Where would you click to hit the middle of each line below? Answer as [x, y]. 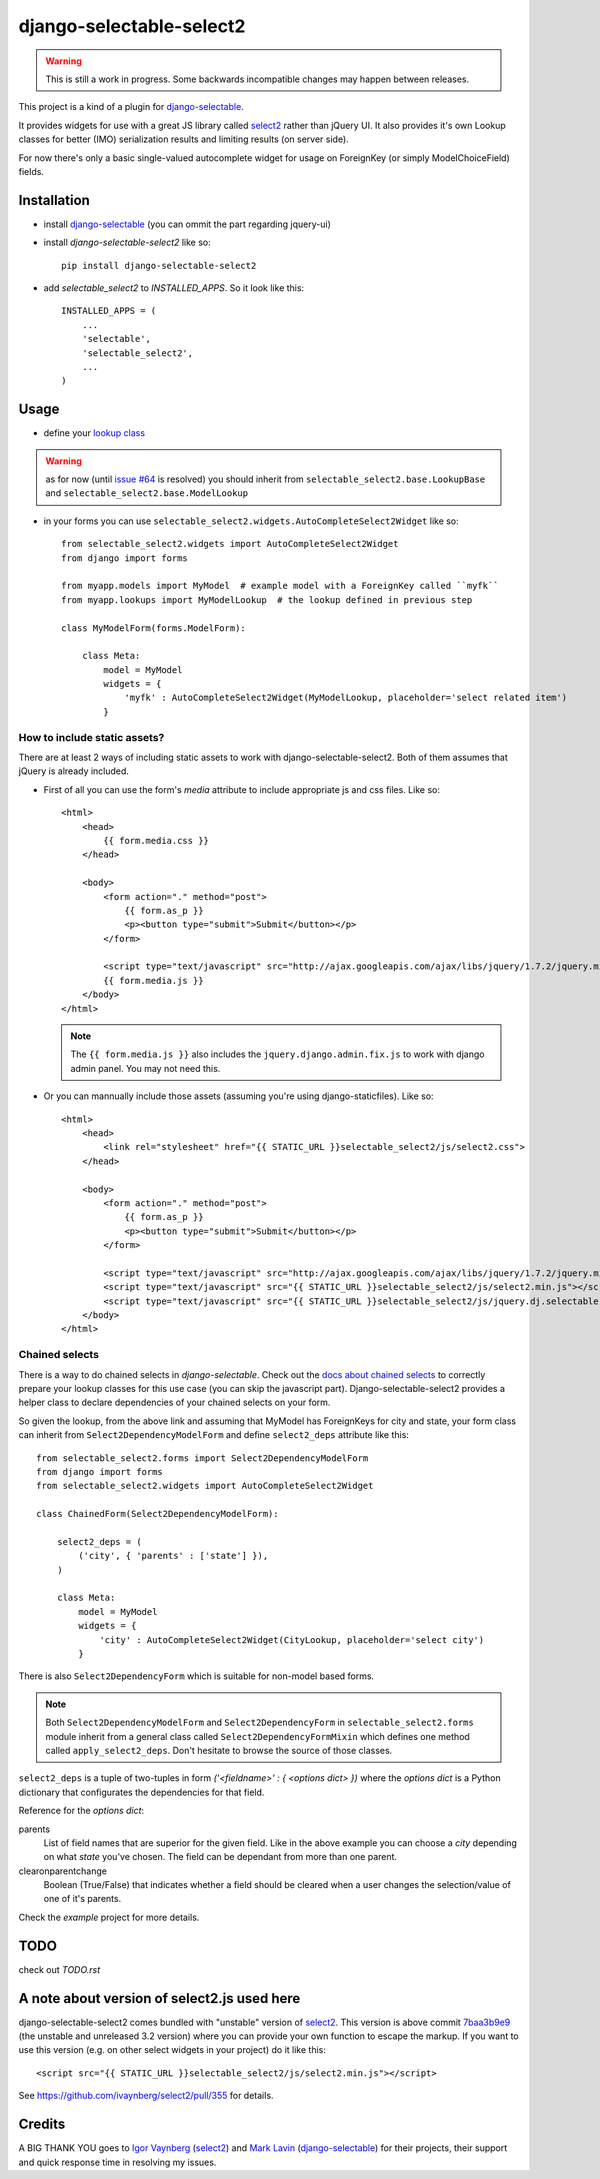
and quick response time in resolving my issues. [117, 2162]
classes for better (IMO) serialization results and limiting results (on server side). [183, 139]
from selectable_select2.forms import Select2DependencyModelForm [202, 1458]
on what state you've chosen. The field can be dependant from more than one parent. [220, 1857]
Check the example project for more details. [109, 1917]
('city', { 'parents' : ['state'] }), [173, 1556]
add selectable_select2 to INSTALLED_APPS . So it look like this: [174, 287]
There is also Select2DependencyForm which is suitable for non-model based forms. [196, 1676]
